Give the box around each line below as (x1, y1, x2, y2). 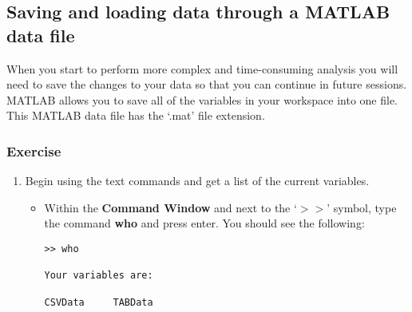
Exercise (6, 140, 61, 160)
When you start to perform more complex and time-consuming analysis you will (6, 60, 398, 77)
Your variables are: (44, 270, 153, 282)
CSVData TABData (44, 296, 153, 308)
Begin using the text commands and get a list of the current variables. (25, 172, 370, 189)
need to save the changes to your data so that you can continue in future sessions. (6, 76, 407, 93)
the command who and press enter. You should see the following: (44, 215, 365, 231)
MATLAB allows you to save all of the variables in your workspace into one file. (6, 91, 398, 108)
